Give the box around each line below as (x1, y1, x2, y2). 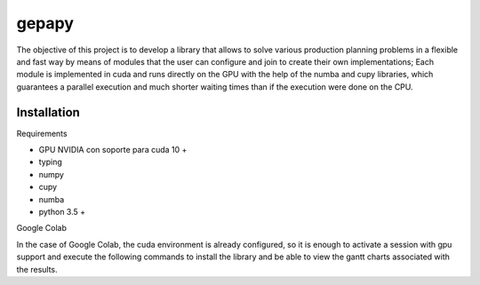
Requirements (16, 128, 68, 139)
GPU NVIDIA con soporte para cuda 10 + (38, 145, 188, 155)
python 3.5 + (38, 206, 86, 217)
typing (38, 156, 62, 168)
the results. (16, 264, 58, 274)
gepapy (16, 13, 75, 33)
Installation (16, 105, 80, 120)
